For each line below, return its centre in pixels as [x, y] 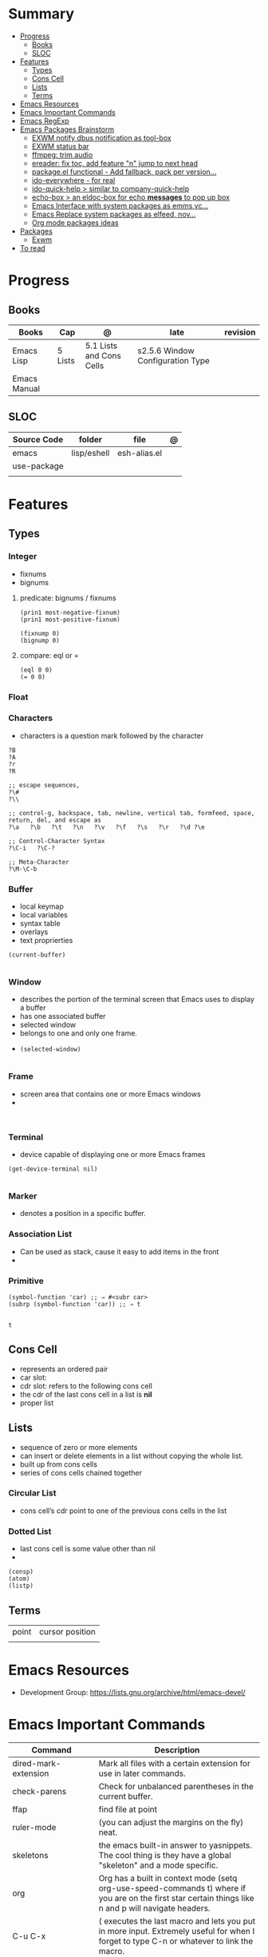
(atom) [19, 1579]
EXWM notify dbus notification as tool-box [101, 137]
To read [32, 248]
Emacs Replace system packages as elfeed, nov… [114, 214]
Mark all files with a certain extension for [175, 1763]
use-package [38, 465]
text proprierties [46, 941]
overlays [34, 932]
